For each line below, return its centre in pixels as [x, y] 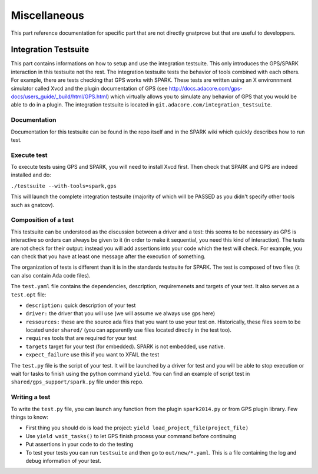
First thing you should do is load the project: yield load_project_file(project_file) [137, 428]
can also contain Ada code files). [51, 275]
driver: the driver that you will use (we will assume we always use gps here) [120, 313]
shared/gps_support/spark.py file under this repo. [77, 382]
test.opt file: [29, 295]
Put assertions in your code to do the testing [79, 445]
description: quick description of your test [81, 305]
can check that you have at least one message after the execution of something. [108, 256]
